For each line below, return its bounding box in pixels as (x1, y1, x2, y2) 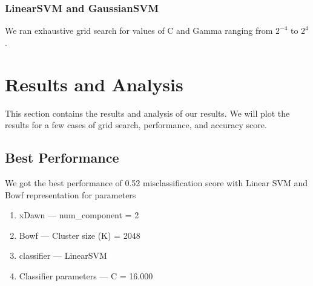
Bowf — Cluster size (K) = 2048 (19, 229, 140, 241)
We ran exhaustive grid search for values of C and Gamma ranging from (5, 24, 273, 37)
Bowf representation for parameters (5, 188, 136, 201)
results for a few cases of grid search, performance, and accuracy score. (5, 119, 267, 131)
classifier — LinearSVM (19, 249, 107, 262)
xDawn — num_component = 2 (19, 209, 139, 221)
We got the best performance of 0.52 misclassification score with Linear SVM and (5, 176, 308, 189)
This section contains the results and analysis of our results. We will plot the (5, 106, 290, 119)
